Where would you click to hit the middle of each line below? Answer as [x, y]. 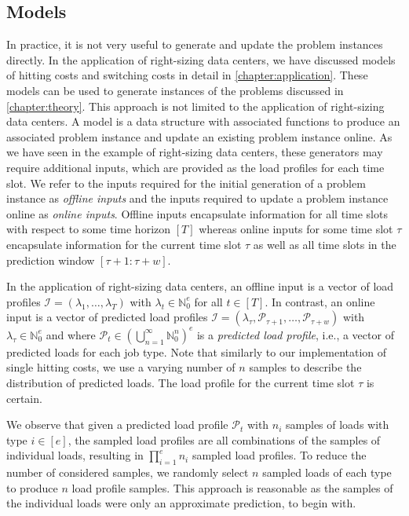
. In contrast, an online [320, 301]
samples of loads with [338, 425]
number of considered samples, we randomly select [128, 472]
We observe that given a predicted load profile [117, 425]
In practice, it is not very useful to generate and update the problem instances [195, 44]
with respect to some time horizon [89, 229]
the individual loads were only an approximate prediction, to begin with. [181, 503]
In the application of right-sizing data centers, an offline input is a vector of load [200, 286]
